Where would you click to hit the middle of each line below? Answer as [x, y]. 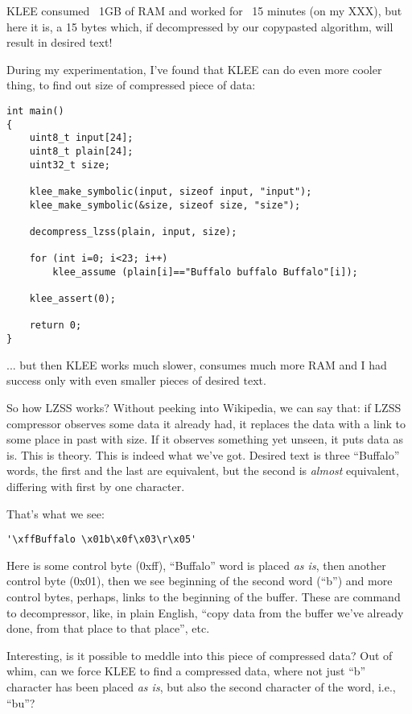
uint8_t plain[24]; [81, 151]
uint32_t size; [70, 165]
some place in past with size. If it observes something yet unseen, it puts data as [205, 439]
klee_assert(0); [73, 299]
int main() [35, 111]
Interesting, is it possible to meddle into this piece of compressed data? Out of [200, 655]
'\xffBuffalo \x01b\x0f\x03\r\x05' [102, 540]
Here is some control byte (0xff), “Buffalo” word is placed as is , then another [196, 565]
